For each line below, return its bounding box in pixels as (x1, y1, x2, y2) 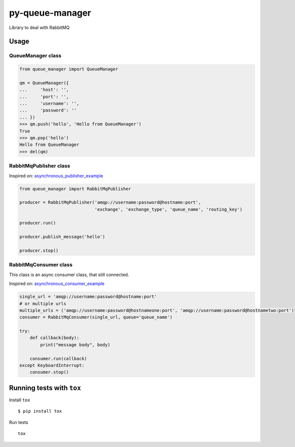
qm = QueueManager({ (19, 80, 69, 85)
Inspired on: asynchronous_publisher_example (9, 172, 103, 179)
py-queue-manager (9, 7, 91, 18)
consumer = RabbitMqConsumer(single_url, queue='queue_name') (19, 314, 173, 320)
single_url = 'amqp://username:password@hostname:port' (19, 294, 157, 300)
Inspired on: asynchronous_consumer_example (9, 280, 105, 287)
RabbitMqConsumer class (9, 261, 73, 268)
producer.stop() (19, 248, 59, 253)
